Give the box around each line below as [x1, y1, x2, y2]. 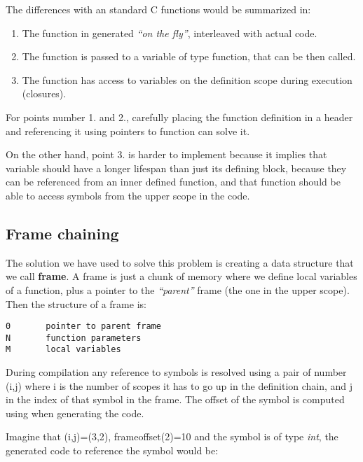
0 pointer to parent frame [6, 321, 161, 332]
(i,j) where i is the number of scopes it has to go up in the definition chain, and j [6, 378, 353, 393]
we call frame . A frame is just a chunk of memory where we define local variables [6, 269, 357, 283]
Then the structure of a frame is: [6, 296, 146, 311]
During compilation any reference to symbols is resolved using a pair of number [6, 365, 347, 379]
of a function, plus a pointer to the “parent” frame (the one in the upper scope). [6, 282, 350, 297]
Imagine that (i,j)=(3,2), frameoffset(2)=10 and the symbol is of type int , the [6, 429, 338, 444]
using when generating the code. [6, 405, 144, 420]
